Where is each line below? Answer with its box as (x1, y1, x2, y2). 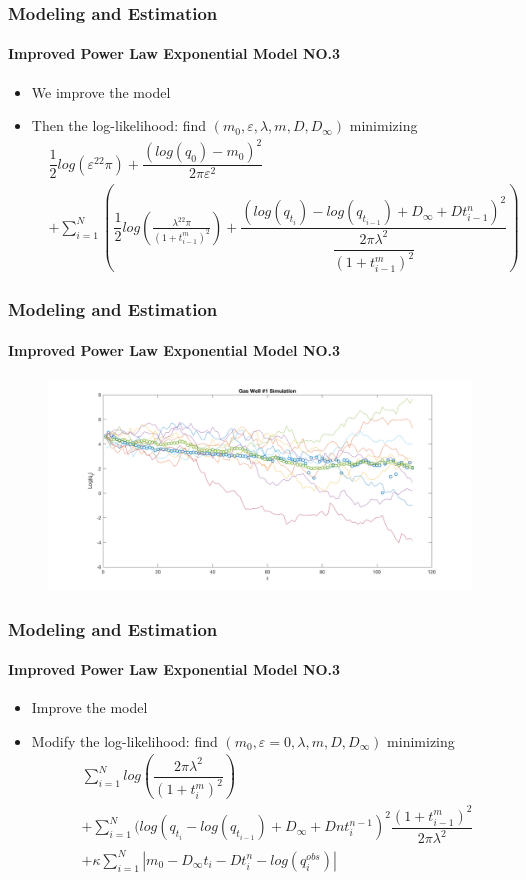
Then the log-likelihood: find (31, 115, 207, 136)
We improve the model (31, 81, 171, 102)
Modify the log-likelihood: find (31, 730, 218, 751)
